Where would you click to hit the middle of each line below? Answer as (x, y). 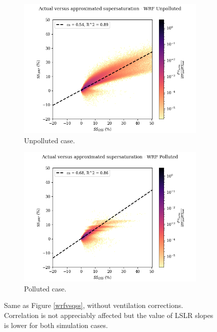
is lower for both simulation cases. (56, 325)
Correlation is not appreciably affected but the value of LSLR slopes (109, 315)
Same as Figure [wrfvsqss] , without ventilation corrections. (94, 305)
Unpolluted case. (49, 140)
